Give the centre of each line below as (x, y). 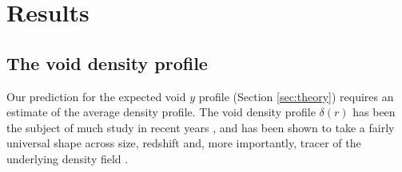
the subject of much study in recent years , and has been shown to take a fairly (201, 127)
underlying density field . (68, 158)
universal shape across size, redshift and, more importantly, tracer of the (184, 143)
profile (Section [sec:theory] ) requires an (296, 96)
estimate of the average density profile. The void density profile (161, 112)
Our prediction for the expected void (96, 96)
